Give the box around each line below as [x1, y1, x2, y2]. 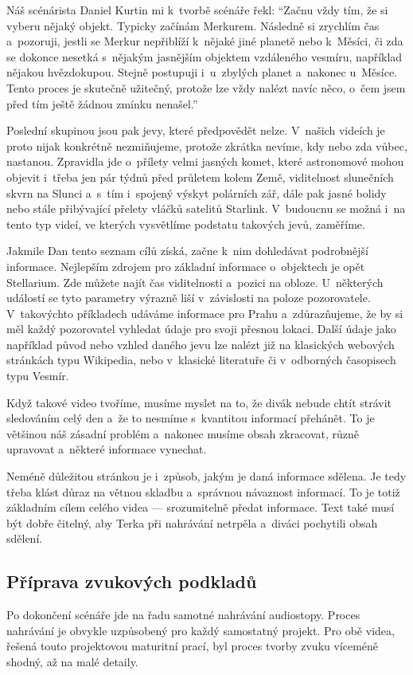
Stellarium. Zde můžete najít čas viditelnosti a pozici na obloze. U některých [6, 273, 384, 290]
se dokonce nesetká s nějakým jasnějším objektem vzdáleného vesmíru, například [6, 48, 403, 65]
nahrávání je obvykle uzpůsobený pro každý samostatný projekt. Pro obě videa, [6, 622, 395, 638]
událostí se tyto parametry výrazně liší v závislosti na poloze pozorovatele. [6, 289, 371, 306]
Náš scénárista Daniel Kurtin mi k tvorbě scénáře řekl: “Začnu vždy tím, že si [6, 2, 388, 18]
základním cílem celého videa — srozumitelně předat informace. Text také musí [6, 499, 395, 516]
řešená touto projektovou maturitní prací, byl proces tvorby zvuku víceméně [6, 638, 379, 654]
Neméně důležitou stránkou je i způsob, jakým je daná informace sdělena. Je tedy [6, 468, 407, 485]
